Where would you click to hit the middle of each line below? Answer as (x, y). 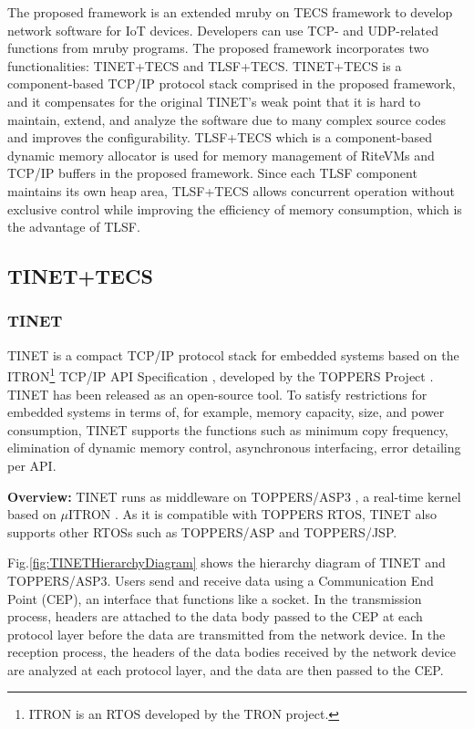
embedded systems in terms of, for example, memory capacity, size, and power (226, 412)
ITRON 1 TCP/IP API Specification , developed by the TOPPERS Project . (221, 375)
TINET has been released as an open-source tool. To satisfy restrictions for (217, 394)
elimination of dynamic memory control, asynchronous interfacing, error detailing (234, 448)
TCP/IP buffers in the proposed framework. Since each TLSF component (212, 173)
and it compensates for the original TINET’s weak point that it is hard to (214, 101)
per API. (32, 465)
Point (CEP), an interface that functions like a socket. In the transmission (215, 598)
